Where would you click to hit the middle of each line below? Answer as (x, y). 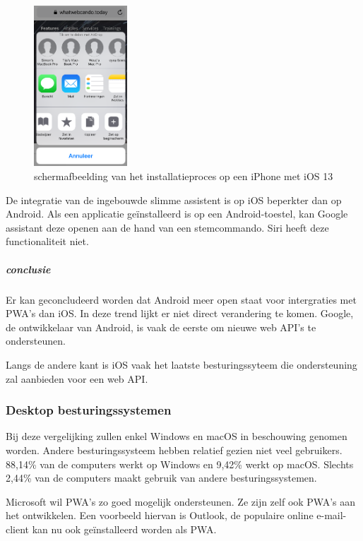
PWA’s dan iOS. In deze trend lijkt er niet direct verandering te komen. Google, (180, 313)
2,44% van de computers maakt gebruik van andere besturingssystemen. (161, 478)
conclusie (28, 269)
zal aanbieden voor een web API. (77, 378)
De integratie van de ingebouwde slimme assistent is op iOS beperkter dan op (174, 200)
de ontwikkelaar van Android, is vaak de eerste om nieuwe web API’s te (161, 327)
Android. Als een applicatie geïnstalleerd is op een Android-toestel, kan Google (177, 214)
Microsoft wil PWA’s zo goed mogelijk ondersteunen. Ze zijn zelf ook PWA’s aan (181, 501)
